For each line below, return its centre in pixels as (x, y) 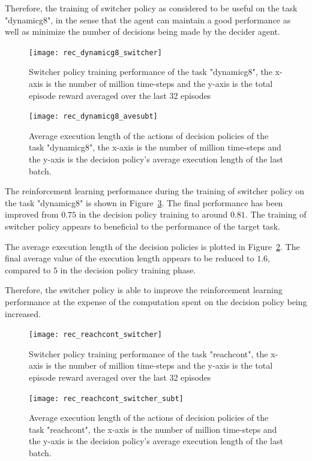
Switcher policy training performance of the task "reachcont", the (148, 353)
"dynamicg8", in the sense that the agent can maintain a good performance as (148, 19)
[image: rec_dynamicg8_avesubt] (93, 117)
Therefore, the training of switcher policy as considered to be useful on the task (151, 8)
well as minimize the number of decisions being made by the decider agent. (142, 31)
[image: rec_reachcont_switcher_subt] (106, 398)
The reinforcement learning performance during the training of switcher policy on (154, 191)
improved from (32, 214)
